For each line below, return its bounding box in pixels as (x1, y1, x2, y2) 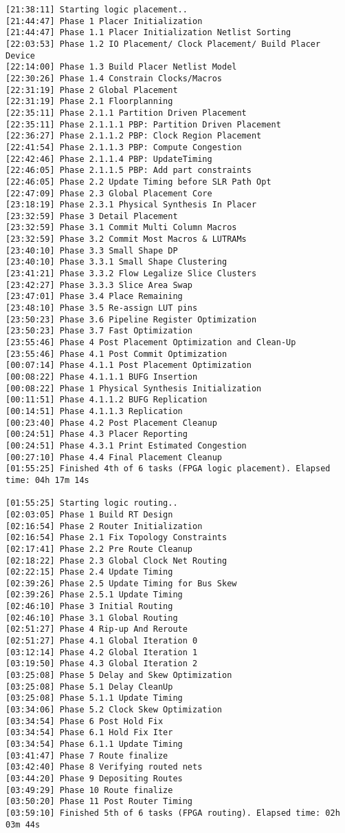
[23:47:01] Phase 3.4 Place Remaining (5, 291, 183, 302)
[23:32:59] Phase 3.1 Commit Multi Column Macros (5, 223, 237, 233)
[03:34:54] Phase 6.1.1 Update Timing (5, 739, 183, 749)
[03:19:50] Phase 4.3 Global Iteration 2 (5, 659, 198, 669)
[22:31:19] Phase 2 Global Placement (5, 85, 178, 95)
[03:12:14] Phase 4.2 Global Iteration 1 (5, 647, 198, 657)
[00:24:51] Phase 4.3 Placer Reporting (5, 429, 188, 440)
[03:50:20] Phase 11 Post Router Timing (5, 796, 193, 807)
